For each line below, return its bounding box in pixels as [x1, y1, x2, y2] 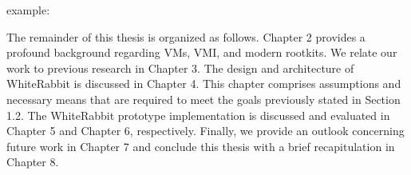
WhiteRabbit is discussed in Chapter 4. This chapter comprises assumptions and [6, 75, 401, 92]
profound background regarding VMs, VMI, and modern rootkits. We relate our [6, 44, 397, 61]
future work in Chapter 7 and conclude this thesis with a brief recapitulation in [6, 137, 395, 154]
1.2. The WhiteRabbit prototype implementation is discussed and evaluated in [6, 106, 390, 123]
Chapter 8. [6, 153, 59, 170]
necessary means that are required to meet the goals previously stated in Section [6, 90, 401, 107]
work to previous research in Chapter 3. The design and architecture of [6, 59, 354, 76]
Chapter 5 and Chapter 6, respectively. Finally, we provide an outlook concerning [6, 122, 405, 139]
